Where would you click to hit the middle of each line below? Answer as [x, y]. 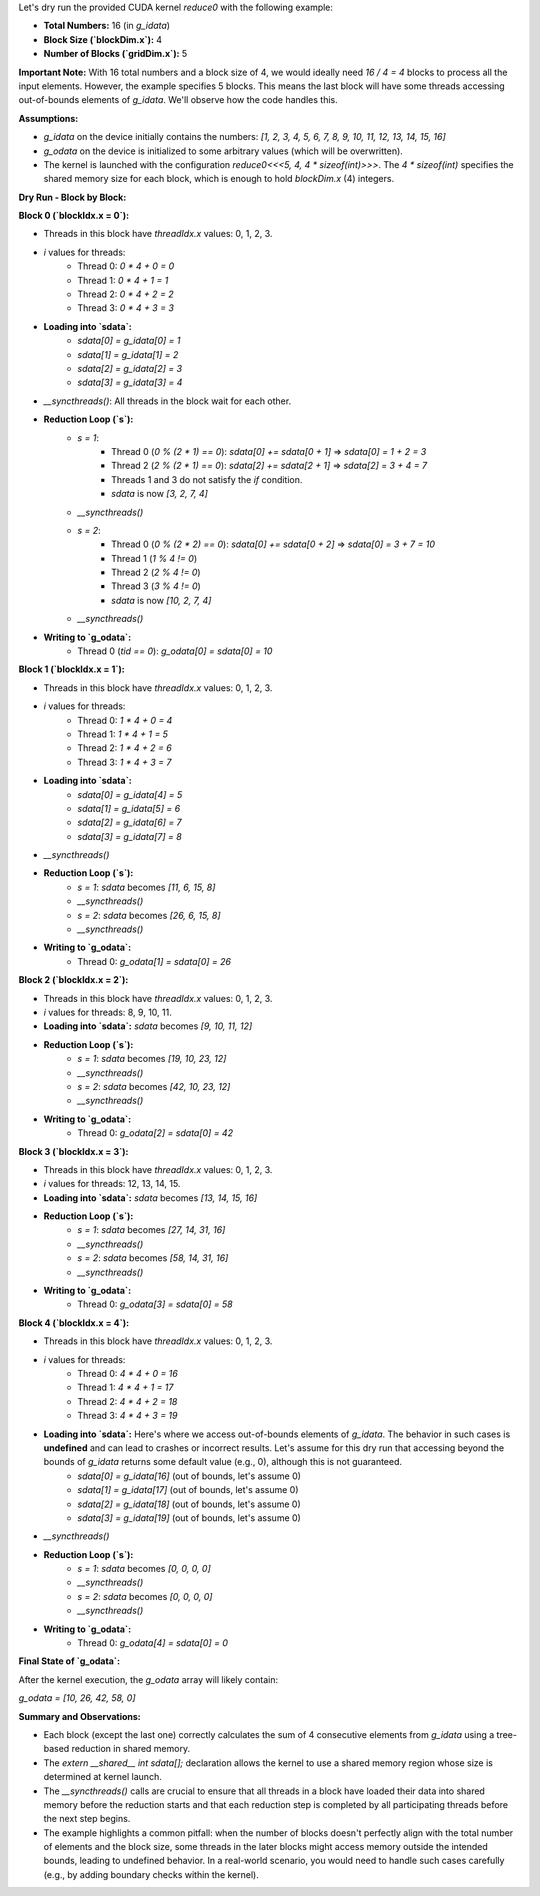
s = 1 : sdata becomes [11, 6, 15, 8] [146, 887]
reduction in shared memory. [130, 1749]
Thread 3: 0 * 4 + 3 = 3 [126, 308]
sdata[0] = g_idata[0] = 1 [129, 341]
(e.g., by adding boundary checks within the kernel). [151, 1874]
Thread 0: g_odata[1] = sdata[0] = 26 [154, 961]
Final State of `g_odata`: [69, 1661]
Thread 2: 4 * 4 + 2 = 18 [127, 1401]
